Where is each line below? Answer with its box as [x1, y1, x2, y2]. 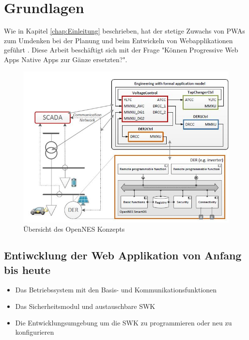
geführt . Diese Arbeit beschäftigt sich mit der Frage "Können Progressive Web [4, 45, 238, 55]
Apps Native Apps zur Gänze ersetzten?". [4, 54, 127, 64]
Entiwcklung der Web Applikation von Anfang [4, 248, 242, 263]
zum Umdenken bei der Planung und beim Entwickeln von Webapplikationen [4, 35, 233, 45]
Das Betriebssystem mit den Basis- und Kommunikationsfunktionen [15, 285, 217, 295]
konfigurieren [15, 327, 54, 337]
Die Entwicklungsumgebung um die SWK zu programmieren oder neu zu [15, 317, 232, 327]
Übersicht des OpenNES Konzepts [23, 224, 125, 234]
